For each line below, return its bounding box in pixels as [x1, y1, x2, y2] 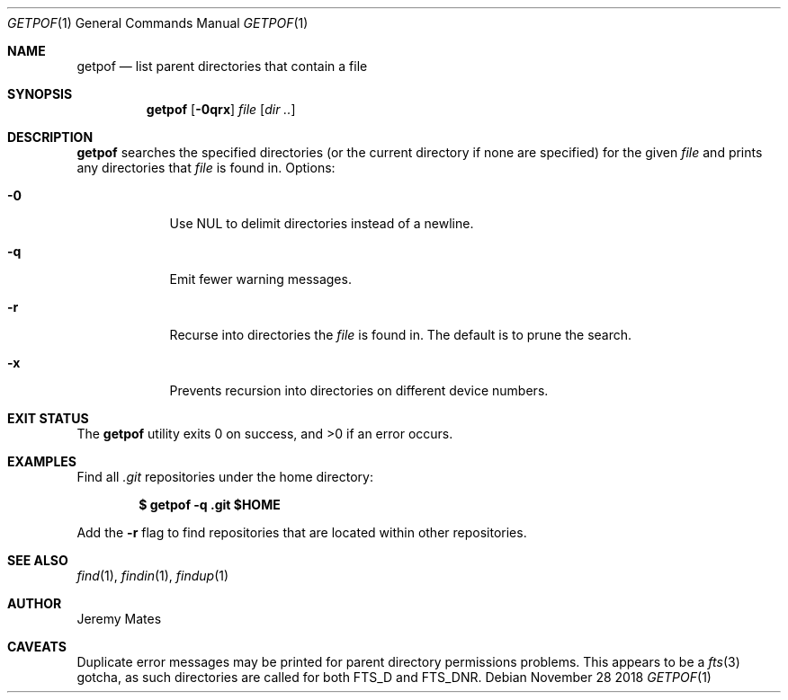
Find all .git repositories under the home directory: [76, 469, 373, 484]
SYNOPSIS [7, 86, 73, 102]
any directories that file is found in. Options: [76, 160, 336, 175]
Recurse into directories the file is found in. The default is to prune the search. [169, 327, 632, 342]
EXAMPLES [7, 454, 76, 469]
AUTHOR [7, 596, 62, 611]
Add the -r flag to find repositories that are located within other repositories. [76, 525, 527, 540]
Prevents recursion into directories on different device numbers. [169, 383, 549, 398]
